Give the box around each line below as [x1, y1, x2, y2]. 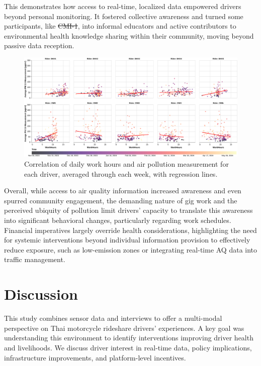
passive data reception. [4, 40, 74, 51]
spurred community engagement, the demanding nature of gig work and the [4, 195, 237, 205]
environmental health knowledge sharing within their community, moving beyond [4, 30, 254, 41]
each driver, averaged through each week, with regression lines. [24, 168, 218, 179]
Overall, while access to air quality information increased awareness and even [4, 185, 241, 196]
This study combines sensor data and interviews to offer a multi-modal [4, 313, 222, 323]
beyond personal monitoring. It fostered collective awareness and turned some [4, 11, 243, 21]
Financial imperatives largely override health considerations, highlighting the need [4, 224, 257, 235]
